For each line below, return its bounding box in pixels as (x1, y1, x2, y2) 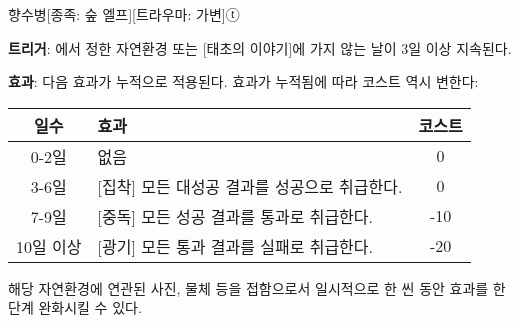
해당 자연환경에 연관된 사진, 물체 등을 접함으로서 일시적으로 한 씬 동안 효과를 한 (8, 277, 506, 298)
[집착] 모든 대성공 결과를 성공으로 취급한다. (97, 174, 403, 198)
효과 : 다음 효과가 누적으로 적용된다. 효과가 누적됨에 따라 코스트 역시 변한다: (8, 71, 479, 92)
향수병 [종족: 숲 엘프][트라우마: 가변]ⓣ (8, 4, 240, 24)
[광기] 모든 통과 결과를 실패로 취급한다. (97, 234, 374, 258)
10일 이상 (16, 234, 82, 258)
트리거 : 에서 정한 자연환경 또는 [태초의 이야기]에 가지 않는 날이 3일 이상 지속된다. (8, 37, 512, 58)
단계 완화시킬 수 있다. (8, 297, 142, 318)
